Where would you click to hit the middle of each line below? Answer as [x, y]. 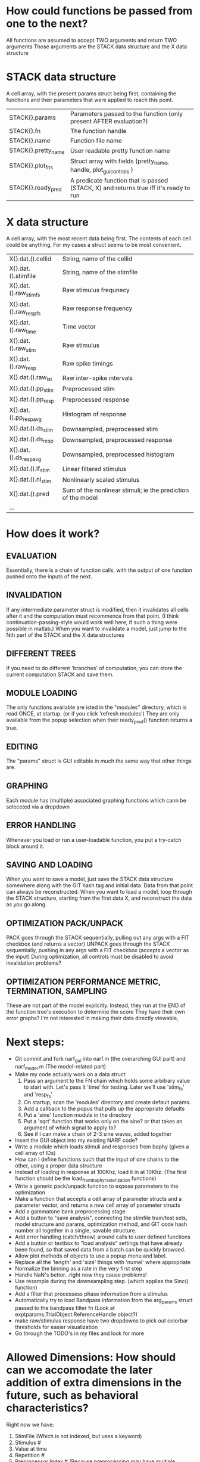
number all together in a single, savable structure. [76, 1231]
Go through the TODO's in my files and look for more [79, 1333]
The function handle [99, 131]
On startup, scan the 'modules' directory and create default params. [107, 1102]
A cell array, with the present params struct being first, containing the [91, 93]
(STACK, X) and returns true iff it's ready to [130, 188]
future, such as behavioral [72, 1396]
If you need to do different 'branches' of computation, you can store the [94, 668]
